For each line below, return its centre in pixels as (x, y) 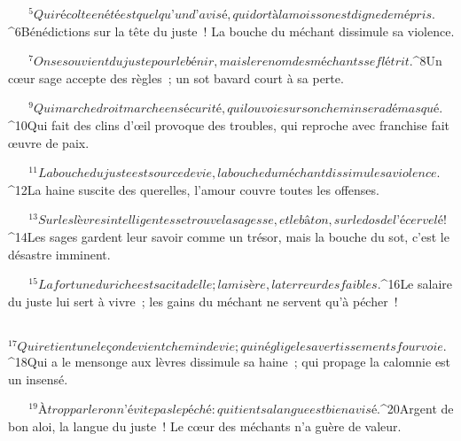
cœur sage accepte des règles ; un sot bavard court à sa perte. (176, 77)
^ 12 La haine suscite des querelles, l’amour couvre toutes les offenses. (194, 189)
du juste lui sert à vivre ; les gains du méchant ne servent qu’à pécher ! (203, 301)
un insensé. (38, 379)
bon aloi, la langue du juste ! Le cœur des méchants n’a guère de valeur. (205, 426)
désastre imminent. (59, 254)
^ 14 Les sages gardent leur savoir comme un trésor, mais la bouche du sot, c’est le (229, 236)
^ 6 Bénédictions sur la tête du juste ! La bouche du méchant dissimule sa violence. (231, 31)
